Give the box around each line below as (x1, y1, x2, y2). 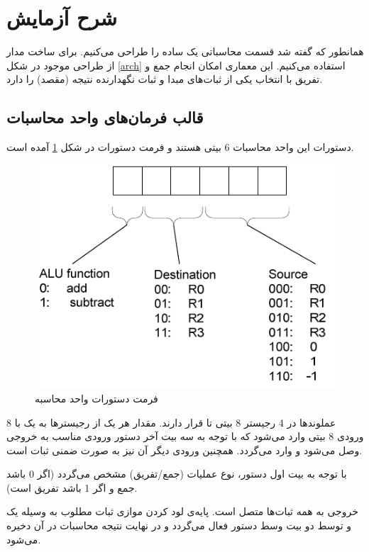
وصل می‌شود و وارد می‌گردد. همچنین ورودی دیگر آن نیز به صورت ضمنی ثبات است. (6, 442, 363, 457)
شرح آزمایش (6, 3, 118, 32)
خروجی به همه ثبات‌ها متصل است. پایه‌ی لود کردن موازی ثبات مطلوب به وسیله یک (6, 504, 358, 519)
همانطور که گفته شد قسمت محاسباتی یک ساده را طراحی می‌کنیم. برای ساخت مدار (6, 44, 364, 59)
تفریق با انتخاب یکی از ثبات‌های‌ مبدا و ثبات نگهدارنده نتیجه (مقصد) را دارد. (6, 72, 323, 86)
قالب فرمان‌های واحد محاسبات (6, 106, 204, 128)
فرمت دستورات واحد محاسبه (35, 390, 158, 405)
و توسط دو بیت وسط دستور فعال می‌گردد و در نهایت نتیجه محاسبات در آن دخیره (6, 518, 352, 533)
